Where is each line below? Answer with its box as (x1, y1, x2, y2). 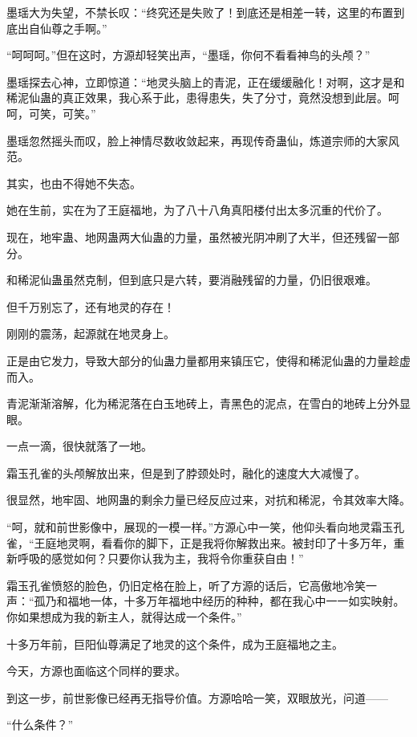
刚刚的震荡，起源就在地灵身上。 (6, 325, 175, 342)
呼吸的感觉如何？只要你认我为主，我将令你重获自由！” (17, 550, 304, 567)
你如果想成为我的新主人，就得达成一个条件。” (6, 609, 242, 625)
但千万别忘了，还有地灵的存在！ (6, 298, 175, 315)
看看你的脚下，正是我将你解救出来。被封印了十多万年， (101, 534, 394, 551)
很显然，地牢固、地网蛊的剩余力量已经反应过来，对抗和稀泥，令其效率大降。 (6, 491, 411, 508)
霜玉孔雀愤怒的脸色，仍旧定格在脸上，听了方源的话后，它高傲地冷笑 (6, 576, 366, 593)
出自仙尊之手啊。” (17, 19, 107, 36)
